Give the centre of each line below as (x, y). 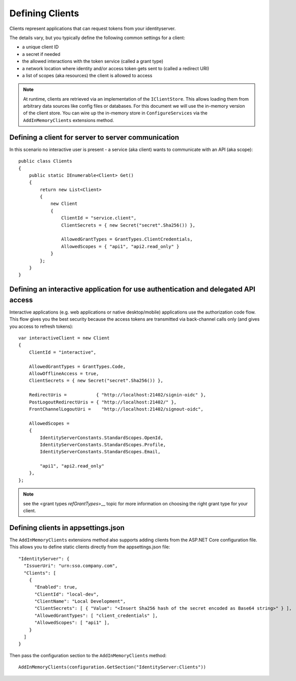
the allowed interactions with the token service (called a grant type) (93, 61)
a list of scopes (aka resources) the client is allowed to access (87, 75)
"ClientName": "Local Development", (80, 601)
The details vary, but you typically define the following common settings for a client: (97, 38)
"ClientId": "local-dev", (67, 594)
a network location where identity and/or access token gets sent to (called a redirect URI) (116, 68)
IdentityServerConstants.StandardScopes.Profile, (103, 444)
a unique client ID (40, 47)
